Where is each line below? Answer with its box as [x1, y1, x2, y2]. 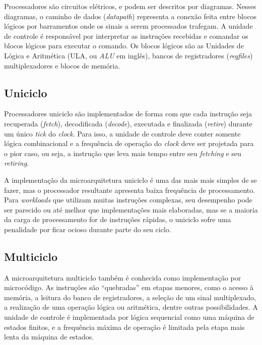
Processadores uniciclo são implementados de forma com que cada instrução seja [4, 108, 252, 119]
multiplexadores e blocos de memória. [4, 60, 120, 71]
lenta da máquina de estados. [4, 331, 94, 342]
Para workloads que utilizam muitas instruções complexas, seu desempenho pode [4, 194, 252, 205]
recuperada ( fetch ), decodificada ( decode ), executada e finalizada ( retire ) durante [4, 118, 252, 128]
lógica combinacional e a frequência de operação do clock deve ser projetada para [4, 138, 254, 149]
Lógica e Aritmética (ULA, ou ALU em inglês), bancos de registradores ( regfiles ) [4, 50, 253, 60]
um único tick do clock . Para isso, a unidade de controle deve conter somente [4, 128, 241, 139]
